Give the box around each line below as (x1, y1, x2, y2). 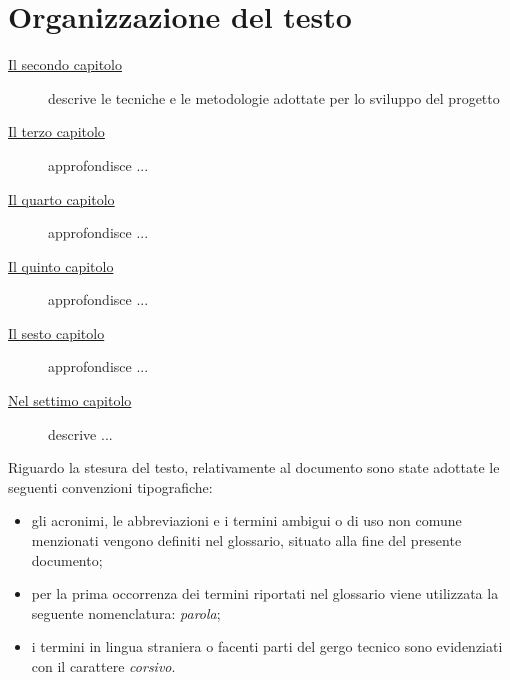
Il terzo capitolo (8, 121, 105, 142)
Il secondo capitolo (8, 54, 123, 75)
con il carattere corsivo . (31, 656, 176, 676)
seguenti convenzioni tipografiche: (8, 476, 213, 497)
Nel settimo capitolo (8, 390, 132, 411)
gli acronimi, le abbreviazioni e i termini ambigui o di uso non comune (31, 510, 462, 531)
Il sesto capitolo (8, 322, 105, 343)
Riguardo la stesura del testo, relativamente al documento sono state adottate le (8, 457, 500, 478)
